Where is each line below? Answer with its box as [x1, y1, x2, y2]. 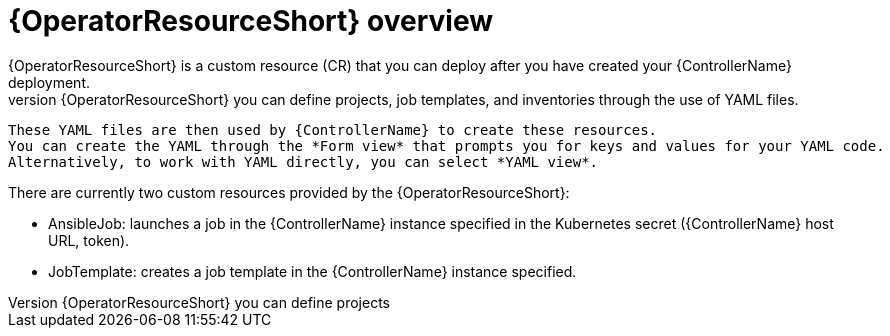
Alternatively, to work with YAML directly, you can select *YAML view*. [8, 153, 599, 170]
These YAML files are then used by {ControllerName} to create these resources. [8, 121, 658, 138]
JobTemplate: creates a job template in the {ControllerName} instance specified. [48, 262, 577, 280]
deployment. [8, 73, 90, 91]
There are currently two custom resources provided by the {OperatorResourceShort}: [8, 183, 570, 201]
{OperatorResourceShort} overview [8, 4, 494, 38]
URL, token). [48, 231, 130, 249]
